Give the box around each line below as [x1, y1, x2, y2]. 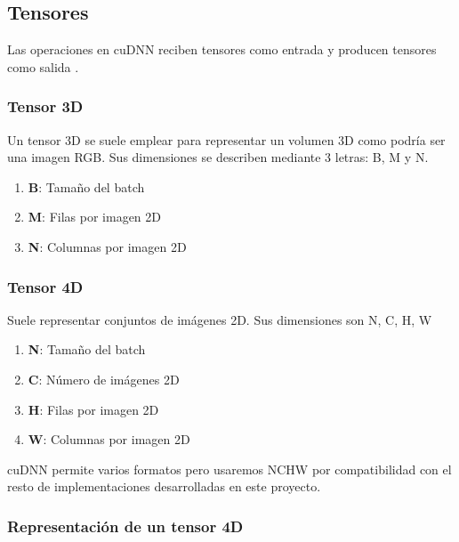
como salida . [7, 57, 79, 76]
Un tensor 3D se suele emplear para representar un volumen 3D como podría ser [7, 130, 446, 149]
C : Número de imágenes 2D [28, 369, 180, 388]
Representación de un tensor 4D [7, 514, 244, 537]
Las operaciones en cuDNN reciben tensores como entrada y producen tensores [7, 40, 437, 59]
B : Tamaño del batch [28, 177, 145, 196]
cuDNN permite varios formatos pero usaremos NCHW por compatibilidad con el [7, 459, 452, 478]
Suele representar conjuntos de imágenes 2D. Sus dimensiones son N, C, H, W [7, 310, 432, 328]
